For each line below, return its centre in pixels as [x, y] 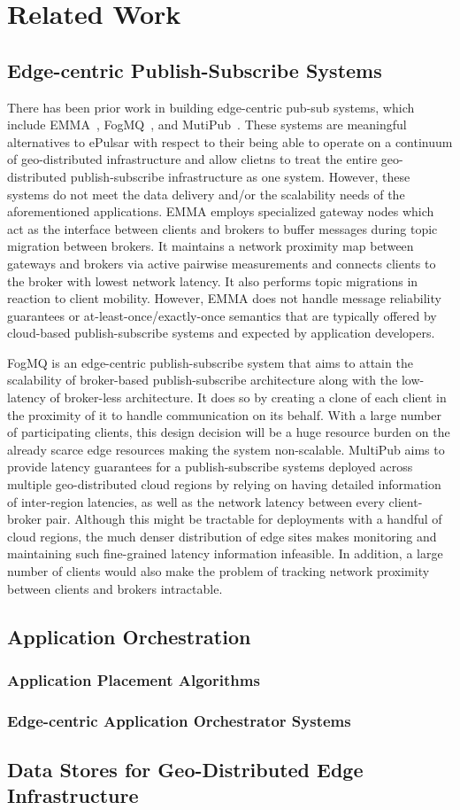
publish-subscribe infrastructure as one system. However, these [240, 176]
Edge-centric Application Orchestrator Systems [179, 720]
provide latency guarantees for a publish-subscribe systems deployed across [210, 467]
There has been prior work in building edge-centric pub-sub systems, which [211, 107]
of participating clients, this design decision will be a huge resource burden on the [229, 432]
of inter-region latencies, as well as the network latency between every [196, 501]
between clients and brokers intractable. [115, 588]
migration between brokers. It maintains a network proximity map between [211, 246]
